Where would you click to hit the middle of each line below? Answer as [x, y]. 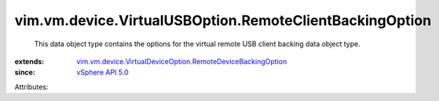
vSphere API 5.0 [102, 72]
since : [25, 72]
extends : [29, 61]
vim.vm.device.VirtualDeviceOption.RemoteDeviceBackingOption [182, 61]
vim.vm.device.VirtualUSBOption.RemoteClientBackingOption [223, 20]
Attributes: [31, 87]
